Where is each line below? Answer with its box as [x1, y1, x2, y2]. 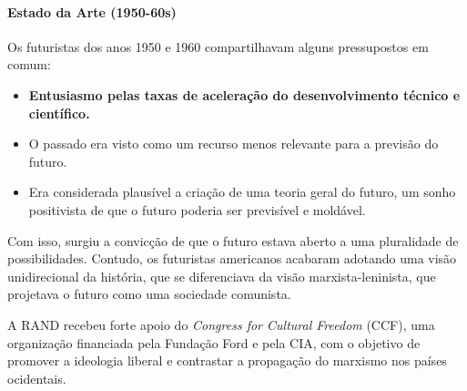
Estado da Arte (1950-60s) [7, 2, 177, 21]
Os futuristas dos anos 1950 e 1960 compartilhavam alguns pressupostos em [7, 36, 429, 56]
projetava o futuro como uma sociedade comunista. [7, 284, 291, 304]
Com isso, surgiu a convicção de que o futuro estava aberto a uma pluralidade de [7, 231, 459, 250]
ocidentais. [7, 368, 66, 387]
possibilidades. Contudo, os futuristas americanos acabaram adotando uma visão [7, 249, 457, 268]
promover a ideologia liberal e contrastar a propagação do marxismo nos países [7, 351, 447, 370]
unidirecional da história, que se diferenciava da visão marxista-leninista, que [7, 266, 436, 285]
